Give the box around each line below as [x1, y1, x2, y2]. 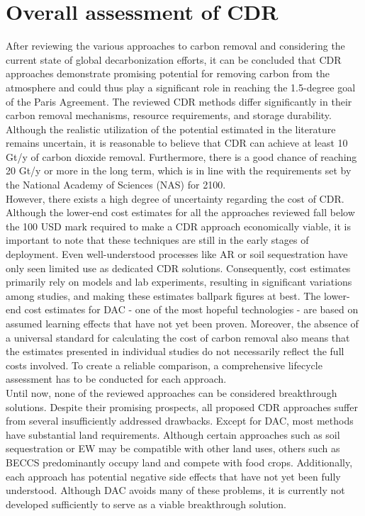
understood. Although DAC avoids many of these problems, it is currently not [6, 483, 345, 498]
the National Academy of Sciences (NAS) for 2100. [6, 177, 226, 192]
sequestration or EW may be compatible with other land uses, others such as [6, 441, 340, 456]
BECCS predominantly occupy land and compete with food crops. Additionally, [6, 454, 353, 469]
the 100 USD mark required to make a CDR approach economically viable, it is [6, 218, 351, 233]
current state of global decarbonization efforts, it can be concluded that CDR [6, 52, 342, 67]
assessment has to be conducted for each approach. [6, 371, 227, 386]
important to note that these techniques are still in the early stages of [6, 232, 309, 247]
